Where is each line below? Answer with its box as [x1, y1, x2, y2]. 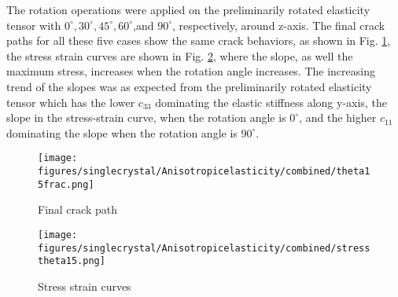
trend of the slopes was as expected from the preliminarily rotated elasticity [6, 78, 372, 94]
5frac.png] [38, 178, 94, 190]
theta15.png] [38, 255, 105, 267]
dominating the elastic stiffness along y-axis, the [155, 93, 387, 110]
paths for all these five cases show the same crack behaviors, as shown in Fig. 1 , [6, 32, 391, 49]
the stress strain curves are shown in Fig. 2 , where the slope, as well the [6, 47, 353, 64]
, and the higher [299, 109, 377, 126]
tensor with [6, 16, 61, 33]
